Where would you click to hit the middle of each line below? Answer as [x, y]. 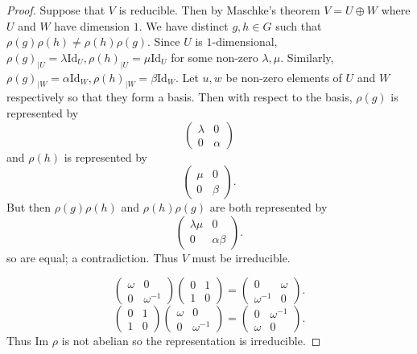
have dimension [92, 25]
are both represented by [268, 207]
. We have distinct [184, 25]
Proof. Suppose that [56, 10]
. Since [164, 41]
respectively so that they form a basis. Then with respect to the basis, [180, 97]
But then [29, 207]
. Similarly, [307, 57]
